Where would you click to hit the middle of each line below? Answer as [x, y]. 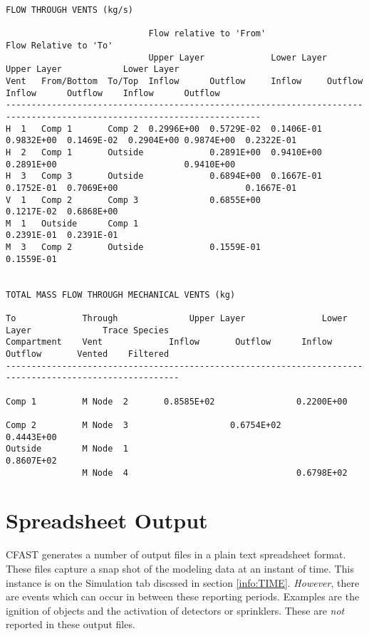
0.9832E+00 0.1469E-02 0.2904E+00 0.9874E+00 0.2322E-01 [151, 141]
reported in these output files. [71, 624]
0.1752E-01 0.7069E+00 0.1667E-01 [151, 188]
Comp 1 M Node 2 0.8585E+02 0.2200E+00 [177, 401]
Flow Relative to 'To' [59, 45]
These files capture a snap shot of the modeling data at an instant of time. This [180, 568]
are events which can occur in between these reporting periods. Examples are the [183, 596]
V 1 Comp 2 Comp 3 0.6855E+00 [133, 200]
